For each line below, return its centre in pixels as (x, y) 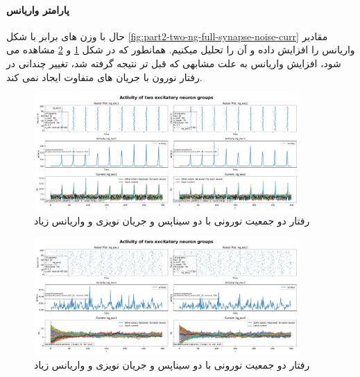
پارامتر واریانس (38, 9)
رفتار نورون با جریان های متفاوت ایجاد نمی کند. (104, 77)
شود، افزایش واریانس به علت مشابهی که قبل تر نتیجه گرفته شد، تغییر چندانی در (174, 63)
